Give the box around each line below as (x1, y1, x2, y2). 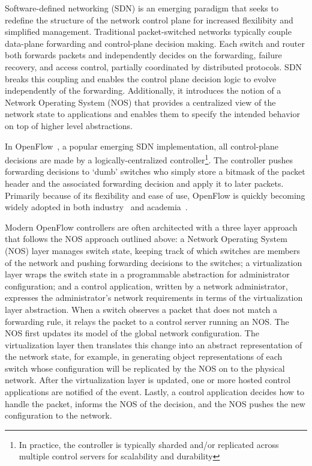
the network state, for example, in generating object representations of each (5, 350, 283, 363)
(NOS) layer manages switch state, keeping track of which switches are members (5, 244, 301, 256)
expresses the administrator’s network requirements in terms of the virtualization (5, 291, 303, 304)
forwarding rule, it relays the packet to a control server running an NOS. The (5, 315, 289, 327)
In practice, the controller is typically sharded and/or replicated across (19, 438, 279, 450)
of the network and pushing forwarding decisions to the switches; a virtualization (5, 256, 302, 268)
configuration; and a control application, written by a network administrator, (5, 279, 288, 292)
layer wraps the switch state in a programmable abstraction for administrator (5, 268, 290, 280)
